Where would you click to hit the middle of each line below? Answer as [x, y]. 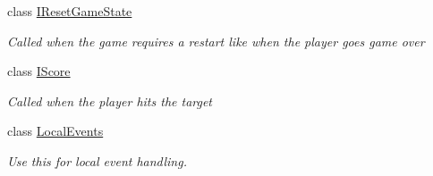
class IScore [39, 71]
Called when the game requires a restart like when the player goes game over [216, 41]
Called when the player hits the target [110, 101]
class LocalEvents [55, 131]
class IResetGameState [70, 11]
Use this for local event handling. [97, 160]
